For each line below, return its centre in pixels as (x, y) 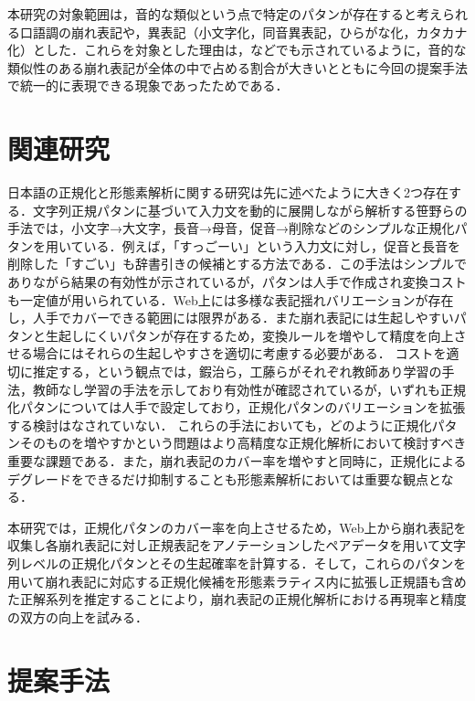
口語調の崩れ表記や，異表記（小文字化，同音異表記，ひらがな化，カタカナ (243, 32)
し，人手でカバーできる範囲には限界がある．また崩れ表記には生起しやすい (231, 318)
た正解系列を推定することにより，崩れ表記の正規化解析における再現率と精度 (237, 599)
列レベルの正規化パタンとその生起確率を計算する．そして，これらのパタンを (237, 563)
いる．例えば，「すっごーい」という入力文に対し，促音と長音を (272, 245)
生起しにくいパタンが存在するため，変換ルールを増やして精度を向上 (249, 335)
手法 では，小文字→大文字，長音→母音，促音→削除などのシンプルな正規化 (231, 228)
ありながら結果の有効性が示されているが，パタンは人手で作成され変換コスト (237, 282)
